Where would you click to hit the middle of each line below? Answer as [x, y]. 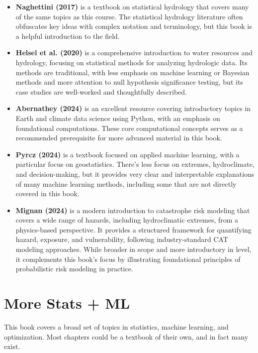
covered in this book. [47, 193]
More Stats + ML [67, 303]
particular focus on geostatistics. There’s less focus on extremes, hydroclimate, [135, 164]
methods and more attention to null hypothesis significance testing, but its [129, 82]
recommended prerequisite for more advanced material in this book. [119, 138]
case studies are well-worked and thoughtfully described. [101, 91]
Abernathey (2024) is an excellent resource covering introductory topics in [133, 108]
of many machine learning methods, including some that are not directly [126, 183]
